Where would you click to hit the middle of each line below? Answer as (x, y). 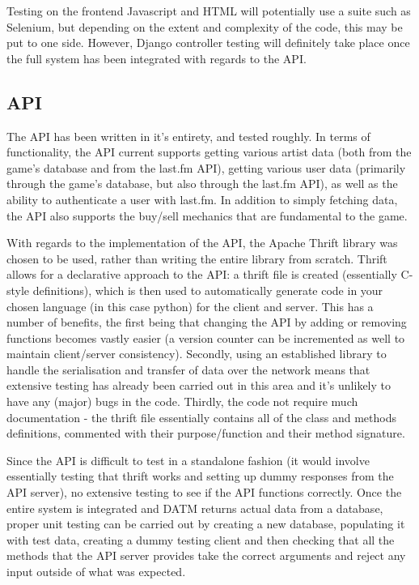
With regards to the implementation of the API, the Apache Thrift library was (202, 243)
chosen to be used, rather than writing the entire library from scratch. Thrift (197, 258)
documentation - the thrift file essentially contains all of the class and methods (201, 417)
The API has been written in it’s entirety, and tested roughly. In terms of (188, 136)
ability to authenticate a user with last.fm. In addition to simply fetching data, (202, 199)
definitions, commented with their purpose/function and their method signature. (206, 433)
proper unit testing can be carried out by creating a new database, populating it (206, 524)
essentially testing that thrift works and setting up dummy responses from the (200, 476)
